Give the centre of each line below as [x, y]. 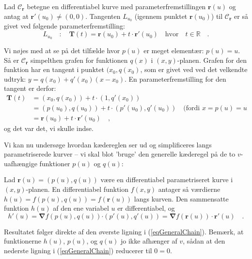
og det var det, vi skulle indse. [49, 128]
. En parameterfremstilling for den [175, 79]
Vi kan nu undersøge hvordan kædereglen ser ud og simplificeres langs [108, 144]
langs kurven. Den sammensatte [181, 198]
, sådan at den [204, 241]
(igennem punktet [161, 16]
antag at [16, 16]
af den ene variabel [81, 208]
